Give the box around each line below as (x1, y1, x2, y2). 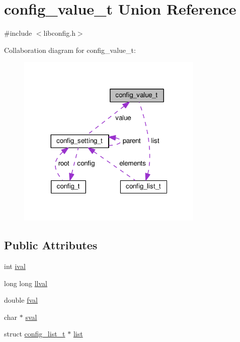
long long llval (4, 278, 47, 288)
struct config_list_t (4, 328, 65, 339)
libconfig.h (43, 28, 75, 38)
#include (4, 28, 32, 38)
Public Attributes (4, 237, 98, 253)
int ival (4, 260, 26, 271)
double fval (4, 295, 38, 305)
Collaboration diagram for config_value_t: (4, 44, 136, 55)
